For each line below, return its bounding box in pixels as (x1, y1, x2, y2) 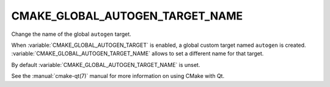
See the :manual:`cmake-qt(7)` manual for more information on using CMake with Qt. (11, 72, 225, 80)
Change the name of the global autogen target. (11, 30, 131, 38)
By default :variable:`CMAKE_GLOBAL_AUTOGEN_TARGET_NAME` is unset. (11, 61, 200, 68)
